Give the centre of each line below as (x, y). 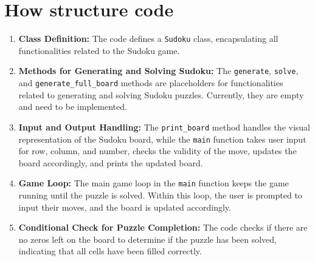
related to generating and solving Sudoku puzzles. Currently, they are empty (161, 94)
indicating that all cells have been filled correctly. (110, 251)
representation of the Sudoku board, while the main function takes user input (162, 139)
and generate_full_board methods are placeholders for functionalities (151, 83)
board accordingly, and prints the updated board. (111, 162)
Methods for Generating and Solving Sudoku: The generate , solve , (158, 71)
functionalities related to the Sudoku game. (99, 50)
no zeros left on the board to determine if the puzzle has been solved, (148, 239)
